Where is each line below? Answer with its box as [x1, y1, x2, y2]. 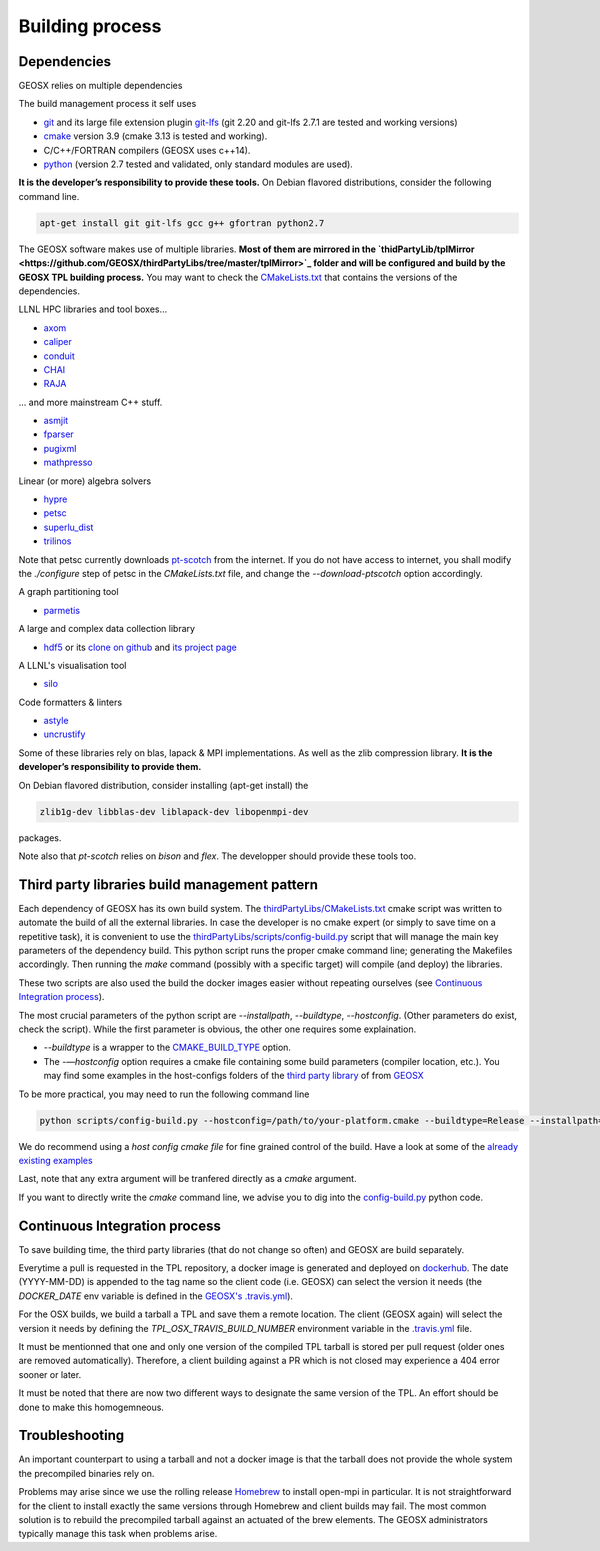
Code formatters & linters [18, 696, 123, 708]
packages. [18, 831, 62, 844]
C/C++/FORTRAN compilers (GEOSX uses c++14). [43, 144, 251, 156]
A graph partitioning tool [18, 586, 119, 598]
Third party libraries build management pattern [18, 876, 319, 893]
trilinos [43, 535, 72, 547]
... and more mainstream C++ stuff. [18, 396, 163, 408]
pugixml [43, 442, 77, 454]
